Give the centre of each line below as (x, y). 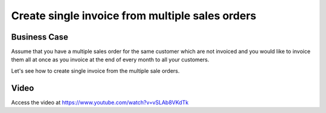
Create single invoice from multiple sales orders (134, 16)
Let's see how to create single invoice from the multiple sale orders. (95, 71)
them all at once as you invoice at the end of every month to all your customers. (110, 60)
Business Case (40, 37)
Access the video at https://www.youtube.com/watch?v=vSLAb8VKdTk (100, 102)
